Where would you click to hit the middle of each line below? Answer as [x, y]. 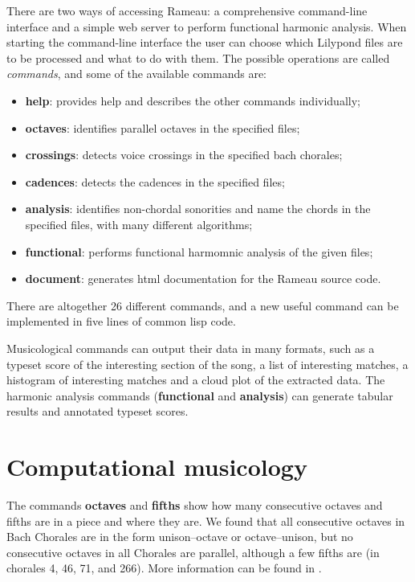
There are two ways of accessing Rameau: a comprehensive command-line [187, 10]
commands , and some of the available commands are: [137, 74]
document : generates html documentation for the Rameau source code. [203, 279]
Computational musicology [157, 467]
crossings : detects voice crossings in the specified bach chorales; [184, 155]
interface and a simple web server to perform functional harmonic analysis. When [207, 26]
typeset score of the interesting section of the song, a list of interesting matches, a [207, 364]
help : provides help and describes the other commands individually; [193, 100]
